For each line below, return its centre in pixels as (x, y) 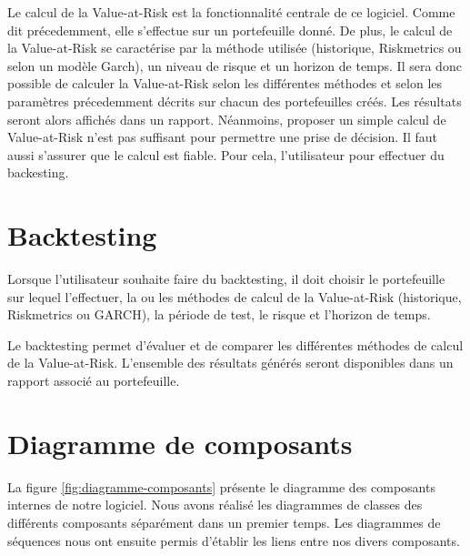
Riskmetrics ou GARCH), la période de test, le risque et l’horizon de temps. (219, 314)
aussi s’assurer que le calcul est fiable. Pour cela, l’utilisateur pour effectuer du (226, 154)
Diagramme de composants (180, 443)
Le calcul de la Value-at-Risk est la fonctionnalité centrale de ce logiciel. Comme (231, 12)
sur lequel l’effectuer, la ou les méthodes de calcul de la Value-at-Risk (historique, (235, 296)
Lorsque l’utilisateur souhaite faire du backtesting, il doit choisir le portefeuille (226, 279)
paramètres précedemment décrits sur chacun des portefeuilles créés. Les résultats (235, 101)
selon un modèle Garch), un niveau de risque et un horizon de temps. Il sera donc (235, 65)
